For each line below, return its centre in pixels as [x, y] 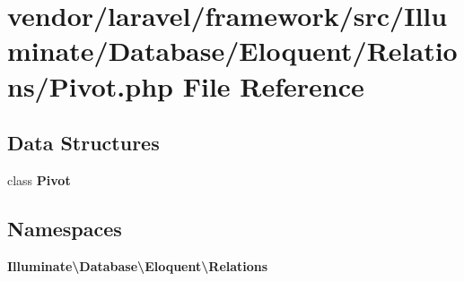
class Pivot [39, 179]
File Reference [273, 85]
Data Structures [83, 143]
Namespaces [65, 228]
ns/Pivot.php [90, 85]
